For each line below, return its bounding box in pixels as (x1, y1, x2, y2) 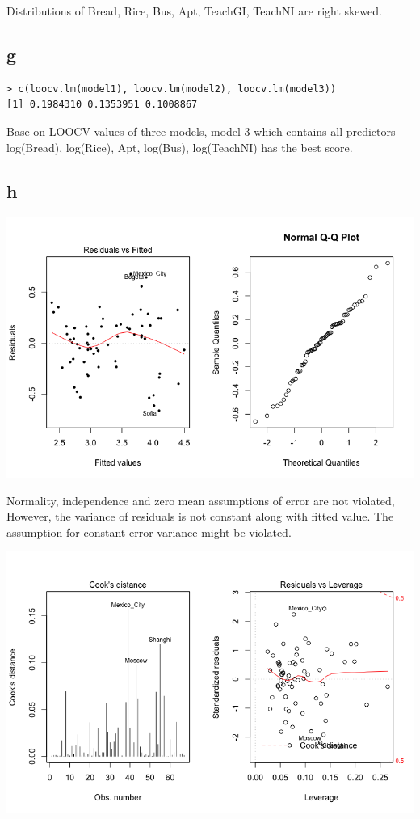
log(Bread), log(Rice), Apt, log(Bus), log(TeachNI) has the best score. (6, 138, 353, 155)
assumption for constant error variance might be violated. (6, 523, 292, 540)
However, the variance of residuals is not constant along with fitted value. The (6, 508, 394, 525)
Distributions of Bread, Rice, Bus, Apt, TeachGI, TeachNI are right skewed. (6, 2, 382, 19)
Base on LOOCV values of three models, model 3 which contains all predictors (6, 122, 396, 139)
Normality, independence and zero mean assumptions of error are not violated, (6, 492, 395, 509)
